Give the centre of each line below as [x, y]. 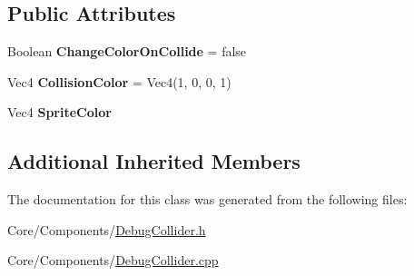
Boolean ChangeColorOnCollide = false [127, 51]
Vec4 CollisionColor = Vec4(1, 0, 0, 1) [119, 81]
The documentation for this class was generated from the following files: [207, 199]
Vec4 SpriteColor [59, 112]
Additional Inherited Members [154, 161]
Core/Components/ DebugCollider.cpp [113, 260]
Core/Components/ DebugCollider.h [107, 229]
